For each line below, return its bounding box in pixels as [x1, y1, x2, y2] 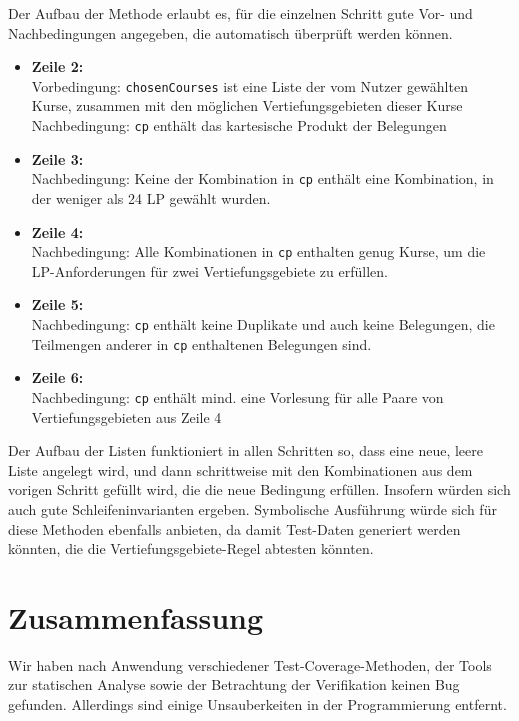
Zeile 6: [31, 367, 84, 388]
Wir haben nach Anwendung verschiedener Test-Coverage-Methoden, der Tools [8, 654, 492, 675]
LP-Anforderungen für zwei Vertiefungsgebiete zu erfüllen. [31, 260, 388, 281]
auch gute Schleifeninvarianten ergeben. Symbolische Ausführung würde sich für [8, 498, 497, 519]
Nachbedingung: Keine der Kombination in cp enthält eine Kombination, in [31, 168, 494, 189]
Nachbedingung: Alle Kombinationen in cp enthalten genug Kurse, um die [31, 241, 486, 262]
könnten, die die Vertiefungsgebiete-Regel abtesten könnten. [8, 538, 374, 559]
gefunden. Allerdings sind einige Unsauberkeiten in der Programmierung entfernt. [8, 694, 507, 714]
